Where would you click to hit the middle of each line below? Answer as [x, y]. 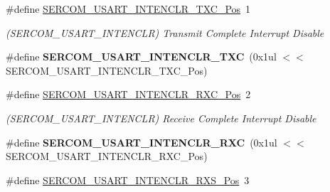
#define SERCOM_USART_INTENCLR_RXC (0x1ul [142, 142]
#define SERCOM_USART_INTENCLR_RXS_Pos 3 [128, 180]
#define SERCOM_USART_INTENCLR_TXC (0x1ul [141, 57]
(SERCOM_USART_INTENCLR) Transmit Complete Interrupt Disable [165, 32]
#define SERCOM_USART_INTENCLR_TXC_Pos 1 [128, 9]
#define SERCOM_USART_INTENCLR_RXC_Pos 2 [128, 94]
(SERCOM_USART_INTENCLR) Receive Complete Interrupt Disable [161, 118]
